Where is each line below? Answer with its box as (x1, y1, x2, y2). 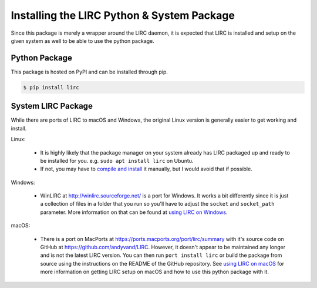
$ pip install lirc (23, 84, 79, 91)
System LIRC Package (11, 101, 93, 111)
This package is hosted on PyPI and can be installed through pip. (11, 68, 168, 75)
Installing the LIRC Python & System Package (11, 9, 235, 22)
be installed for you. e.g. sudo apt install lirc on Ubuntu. (40, 157, 194, 164)
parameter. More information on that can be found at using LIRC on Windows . (40, 209, 228, 216)
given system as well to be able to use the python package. (11, 37, 155, 44)
